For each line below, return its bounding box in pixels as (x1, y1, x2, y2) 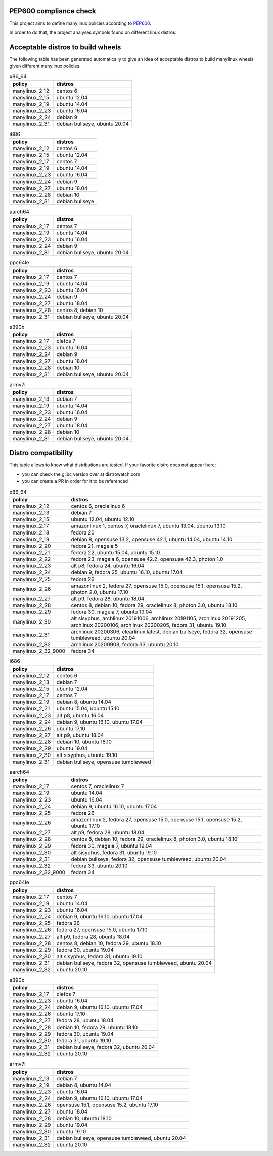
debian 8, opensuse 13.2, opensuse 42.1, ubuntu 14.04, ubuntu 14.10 (71, 536, 233, 543)
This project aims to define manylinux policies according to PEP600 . (9, 20, 152, 26)
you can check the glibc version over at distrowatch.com (22, 471, 141, 477)
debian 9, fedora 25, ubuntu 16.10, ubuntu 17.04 (71, 569, 183, 576)
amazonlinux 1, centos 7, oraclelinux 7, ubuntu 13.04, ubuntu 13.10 (71, 522, 226, 529)
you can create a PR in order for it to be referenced (22, 478, 128, 484)
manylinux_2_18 (12, 529, 50, 536)
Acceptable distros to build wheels (9, 42, 121, 51)
